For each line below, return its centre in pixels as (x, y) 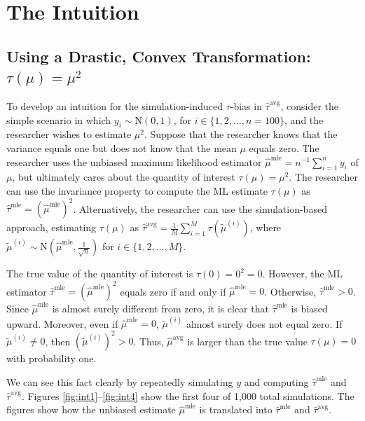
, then (58, 341)
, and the (304, 119)
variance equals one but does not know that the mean (122, 147)
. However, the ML (303, 274)
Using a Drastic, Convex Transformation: (159, 56)
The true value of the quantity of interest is (100, 274)
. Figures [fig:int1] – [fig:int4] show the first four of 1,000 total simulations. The (188, 395)
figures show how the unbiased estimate (91, 409)
